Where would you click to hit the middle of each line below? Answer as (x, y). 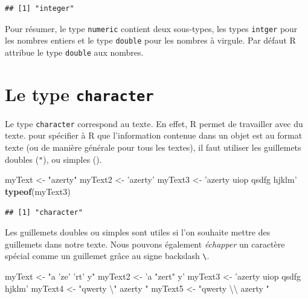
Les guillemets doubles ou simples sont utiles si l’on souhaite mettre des (138, 232)
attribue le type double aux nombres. (74, 52)
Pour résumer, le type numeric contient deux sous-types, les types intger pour (151, 28)
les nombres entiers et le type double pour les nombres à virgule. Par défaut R (150, 40)
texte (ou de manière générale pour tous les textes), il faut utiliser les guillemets (153, 147)
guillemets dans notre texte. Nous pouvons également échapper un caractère (145, 244)
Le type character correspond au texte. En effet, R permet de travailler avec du (154, 123)
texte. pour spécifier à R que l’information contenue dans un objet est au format (154, 135)
